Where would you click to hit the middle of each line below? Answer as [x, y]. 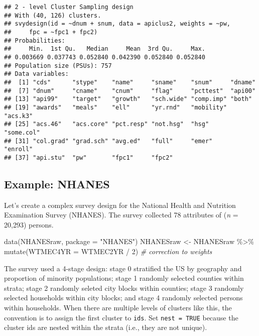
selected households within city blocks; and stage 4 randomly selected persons [123, 298]
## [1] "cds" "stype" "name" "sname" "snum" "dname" [130, 82]
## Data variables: [36, 74]
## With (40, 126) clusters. [53, 15]
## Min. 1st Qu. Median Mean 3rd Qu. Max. [105, 49]
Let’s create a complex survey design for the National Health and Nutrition [120, 205]
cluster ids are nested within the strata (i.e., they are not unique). [106, 327]
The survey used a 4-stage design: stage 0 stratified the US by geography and [123, 268]
